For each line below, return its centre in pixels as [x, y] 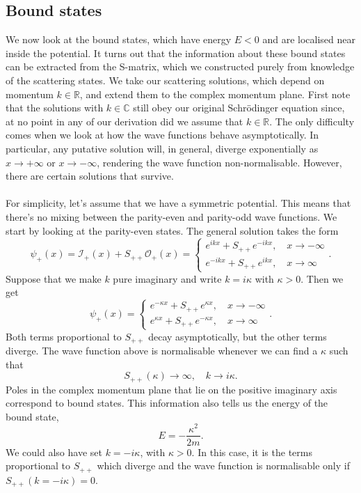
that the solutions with [55, 108]
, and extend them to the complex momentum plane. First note [215, 94]
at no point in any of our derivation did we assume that [125, 121]
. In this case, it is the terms [252, 452]
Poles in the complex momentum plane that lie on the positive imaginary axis [171, 389]
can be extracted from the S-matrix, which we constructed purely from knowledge [180, 66]
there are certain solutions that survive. [90, 176]
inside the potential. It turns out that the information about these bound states [176, 53]
